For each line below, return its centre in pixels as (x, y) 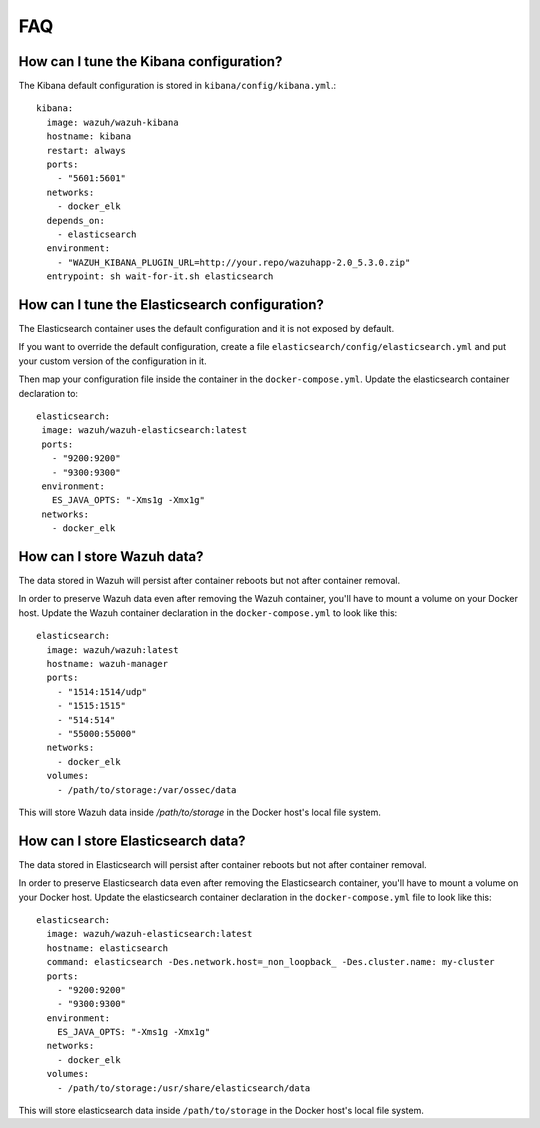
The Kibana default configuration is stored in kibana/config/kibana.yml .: (177, 86)
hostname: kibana (89, 136)
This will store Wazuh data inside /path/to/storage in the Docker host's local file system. (200, 812)
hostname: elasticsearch (107, 948)
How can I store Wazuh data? (111, 556)
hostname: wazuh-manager (107, 663)
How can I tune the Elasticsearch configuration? (171, 304)
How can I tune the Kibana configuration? (150, 61)
